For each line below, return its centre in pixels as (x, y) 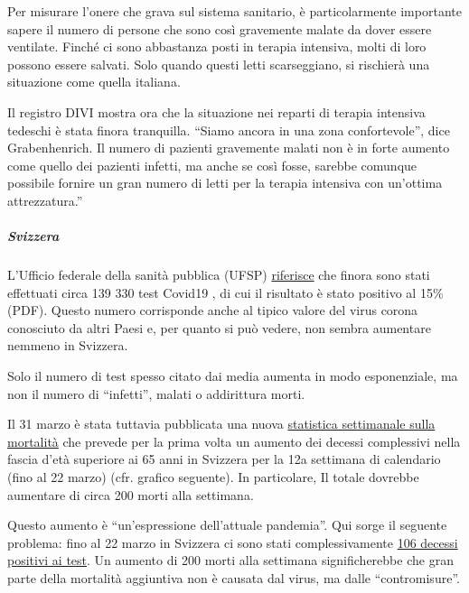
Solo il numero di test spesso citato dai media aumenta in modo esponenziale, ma (233, 376)
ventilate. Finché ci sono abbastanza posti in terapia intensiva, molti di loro (217, 46)
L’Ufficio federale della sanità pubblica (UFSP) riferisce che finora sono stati (219, 275)
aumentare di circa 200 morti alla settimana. (131, 494)
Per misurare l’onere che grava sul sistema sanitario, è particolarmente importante (234, 11)
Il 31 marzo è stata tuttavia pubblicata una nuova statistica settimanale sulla (221, 424)
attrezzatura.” (45, 200)
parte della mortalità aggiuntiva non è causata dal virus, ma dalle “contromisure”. (234, 578)
